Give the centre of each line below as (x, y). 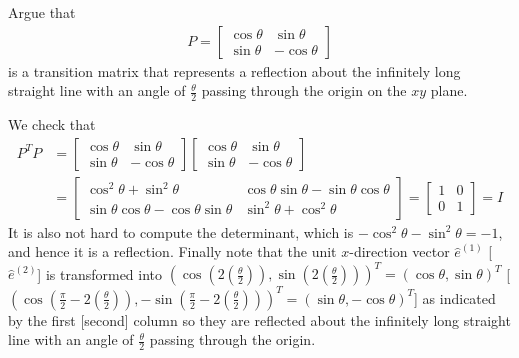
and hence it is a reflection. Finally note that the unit (172, 251)
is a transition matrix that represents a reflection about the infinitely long (234, 70)
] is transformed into (100, 273)
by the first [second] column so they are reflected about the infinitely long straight (259, 319)
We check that (52, 124)
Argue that (42, 12)
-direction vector (399, 251)
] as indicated (455, 297)
